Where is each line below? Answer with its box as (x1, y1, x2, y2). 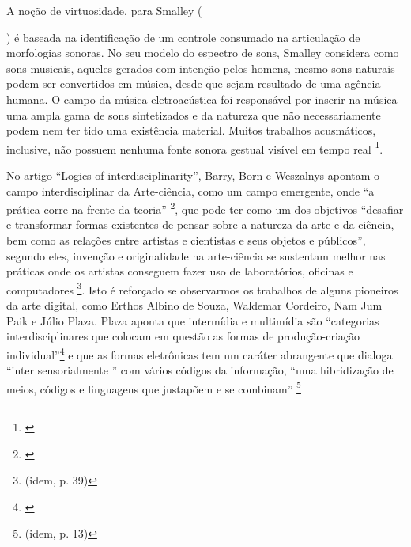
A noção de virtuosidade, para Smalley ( (6, 2, 202, 18)
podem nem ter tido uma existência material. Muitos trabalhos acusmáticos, (6, 122, 376, 139)
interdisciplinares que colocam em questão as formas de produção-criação (6, 328, 360, 344)
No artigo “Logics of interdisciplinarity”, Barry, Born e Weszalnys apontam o (6, 167, 380, 183)
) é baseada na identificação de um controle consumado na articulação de (6, 28, 360, 45)
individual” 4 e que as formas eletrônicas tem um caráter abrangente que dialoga (6, 344, 393, 363)
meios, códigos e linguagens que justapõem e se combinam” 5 (6, 378, 301, 397)
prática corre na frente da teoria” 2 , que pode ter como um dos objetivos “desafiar (6, 199, 404, 217)
